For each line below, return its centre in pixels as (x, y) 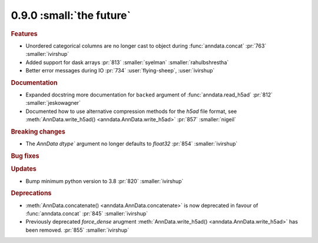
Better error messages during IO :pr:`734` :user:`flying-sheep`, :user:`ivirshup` (120, 70)
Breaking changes (38, 131)
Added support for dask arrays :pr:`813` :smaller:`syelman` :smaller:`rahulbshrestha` (127, 62)
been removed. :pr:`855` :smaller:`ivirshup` (77, 230)
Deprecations (31, 193)
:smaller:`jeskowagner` (53, 103)
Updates (24, 169)
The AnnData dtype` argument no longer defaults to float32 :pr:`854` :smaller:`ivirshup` (132, 144)
